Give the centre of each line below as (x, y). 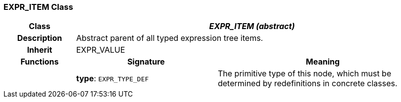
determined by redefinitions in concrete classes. (307, 84)
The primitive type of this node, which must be (304, 74)
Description (40, 38)
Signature (146, 62)
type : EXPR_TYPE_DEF (112, 79)
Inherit (40, 50)
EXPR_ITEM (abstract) (252, 26)
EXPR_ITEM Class (38, 7)
